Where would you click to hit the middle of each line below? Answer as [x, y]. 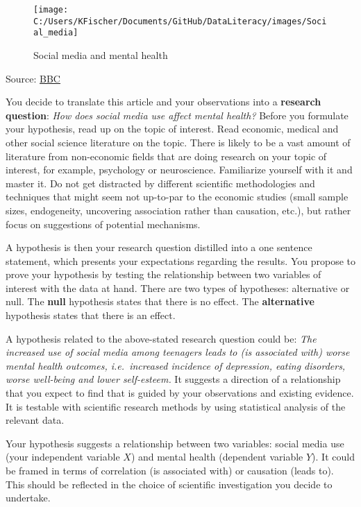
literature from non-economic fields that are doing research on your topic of [166, 156]
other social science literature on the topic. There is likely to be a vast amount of [178, 142]
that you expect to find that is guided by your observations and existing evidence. [180, 393]
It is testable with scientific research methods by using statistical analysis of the [176, 406]
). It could [333, 457]
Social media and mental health [101, 54]
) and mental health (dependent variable [217, 457]
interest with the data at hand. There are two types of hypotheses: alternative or [178, 287]
